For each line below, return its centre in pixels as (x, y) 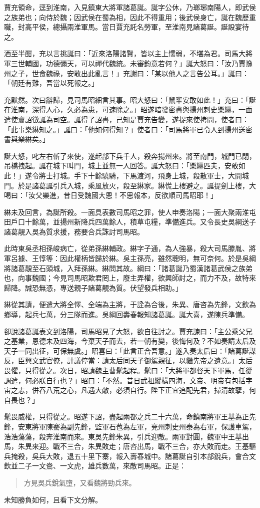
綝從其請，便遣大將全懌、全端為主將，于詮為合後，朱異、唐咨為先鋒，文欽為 (130, 304)
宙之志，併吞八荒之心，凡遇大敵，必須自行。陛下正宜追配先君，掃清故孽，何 (130, 390)
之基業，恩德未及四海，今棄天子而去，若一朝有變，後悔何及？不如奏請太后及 (130, 341)
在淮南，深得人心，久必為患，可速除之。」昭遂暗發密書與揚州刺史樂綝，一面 (128, 109)
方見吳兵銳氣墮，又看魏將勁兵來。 (80, 482)
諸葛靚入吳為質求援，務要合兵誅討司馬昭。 (74, 231)
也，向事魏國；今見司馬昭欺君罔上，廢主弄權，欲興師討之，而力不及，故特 (126, 278)
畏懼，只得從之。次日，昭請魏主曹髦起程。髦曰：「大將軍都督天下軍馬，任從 (128, 370)
